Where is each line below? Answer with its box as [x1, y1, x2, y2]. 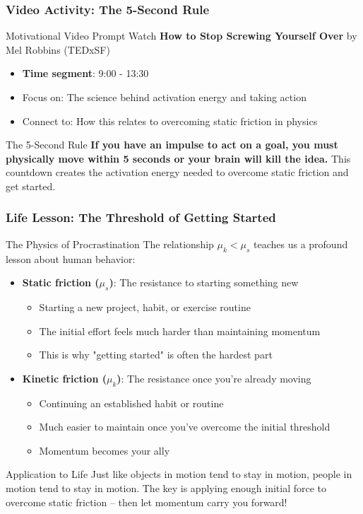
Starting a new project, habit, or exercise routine [39, 299, 251, 314]
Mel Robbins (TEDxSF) [6, 42, 110, 57]
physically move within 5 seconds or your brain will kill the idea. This [6, 151, 351, 165]
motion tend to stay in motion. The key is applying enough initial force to [6, 480, 327, 495]
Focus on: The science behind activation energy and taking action [22, 90, 307, 104]
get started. [6, 178, 56, 193]
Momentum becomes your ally [39, 443, 170, 457]
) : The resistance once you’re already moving [117, 370, 311, 385]
